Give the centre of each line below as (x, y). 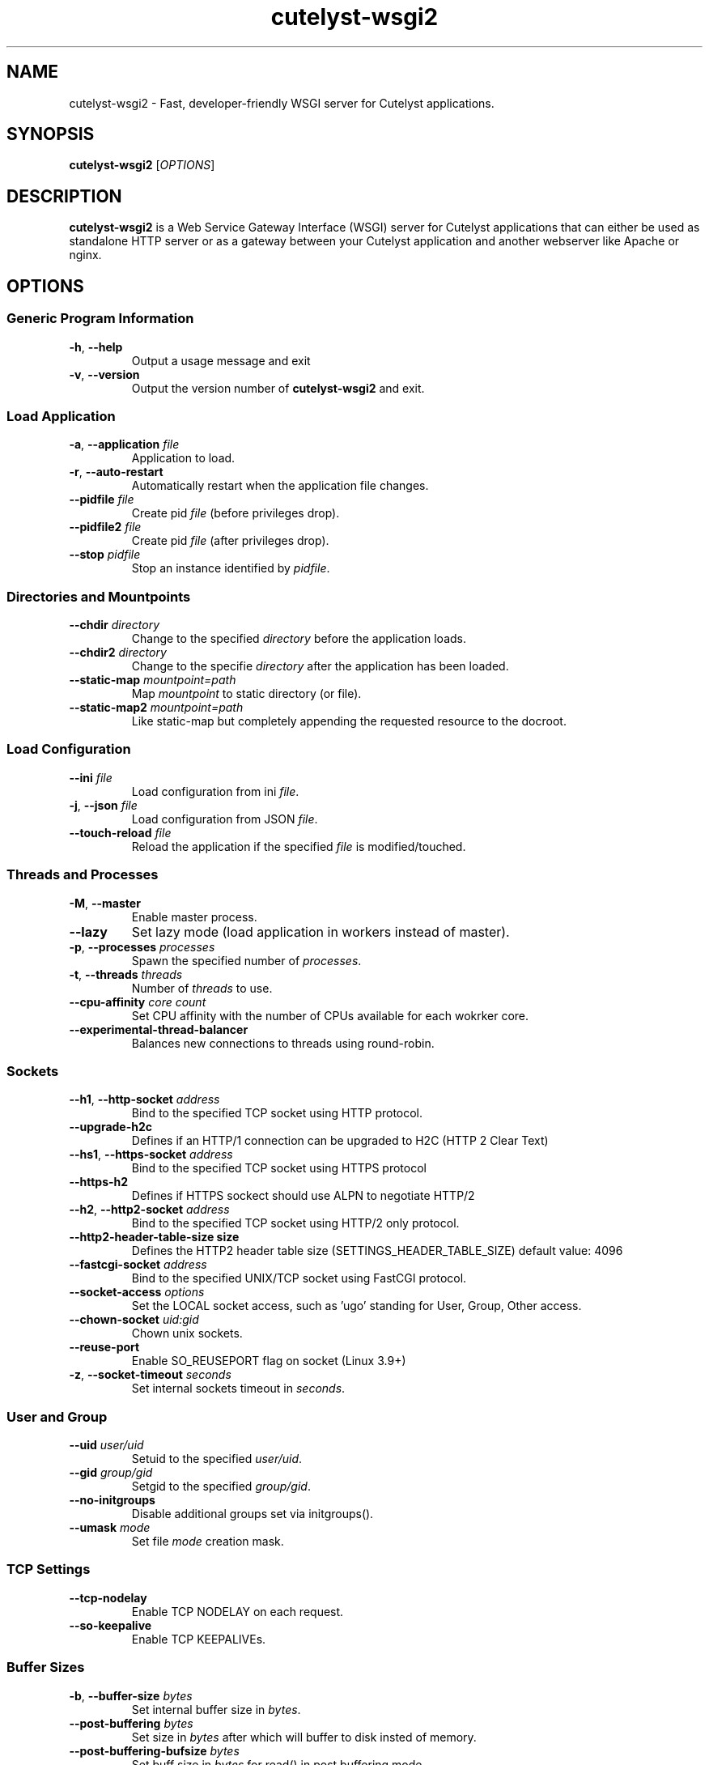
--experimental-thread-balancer (159, 1029)
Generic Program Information (100, 319)
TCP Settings (49, 1569)
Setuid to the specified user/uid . (217, 1459)
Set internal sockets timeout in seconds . (238, 1389)
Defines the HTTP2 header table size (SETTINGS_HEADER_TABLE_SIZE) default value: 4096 (377, 1251)
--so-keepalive (110, 1625)
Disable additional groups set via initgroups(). (253, 1514)
